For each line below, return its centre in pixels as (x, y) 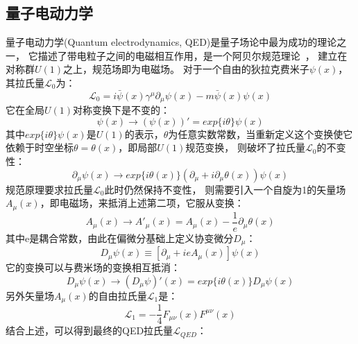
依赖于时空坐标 (40, 147)
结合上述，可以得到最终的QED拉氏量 (89, 330)
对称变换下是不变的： (122, 110)
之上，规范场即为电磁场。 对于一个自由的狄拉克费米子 (186, 69)
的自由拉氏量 (118, 295)
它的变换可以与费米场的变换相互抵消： (93, 267)
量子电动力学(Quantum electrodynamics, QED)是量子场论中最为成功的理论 (171, 42)
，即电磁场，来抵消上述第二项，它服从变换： (142, 203)
